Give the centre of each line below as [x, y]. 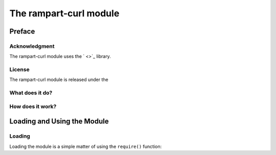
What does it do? [31, 93]
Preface [22, 31]
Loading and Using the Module [59, 122]
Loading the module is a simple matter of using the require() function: [86, 146]
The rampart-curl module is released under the [59, 80]
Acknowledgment [32, 46]
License [20, 70]
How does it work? [33, 106]
